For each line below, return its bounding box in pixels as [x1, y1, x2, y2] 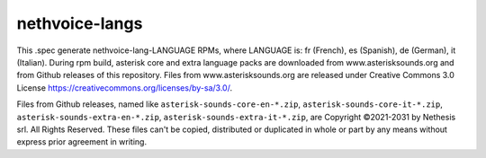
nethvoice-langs [16, 13, 143, 33]
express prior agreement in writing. [16, 136, 148, 147]
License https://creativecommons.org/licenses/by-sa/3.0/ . [16, 82, 233, 93]
